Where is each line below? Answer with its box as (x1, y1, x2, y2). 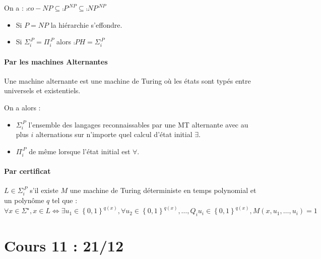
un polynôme (4, 195, 44, 206)
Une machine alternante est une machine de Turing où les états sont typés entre (4, 75, 251, 86)
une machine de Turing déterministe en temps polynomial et (70, 185, 256, 196)
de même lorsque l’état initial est (29, 146, 131, 156)
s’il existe (30, 185, 58, 196)
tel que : (51, 195, 78, 206)
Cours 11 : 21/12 (4, 235, 124, 256)
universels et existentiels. (4, 85, 81, 96)
